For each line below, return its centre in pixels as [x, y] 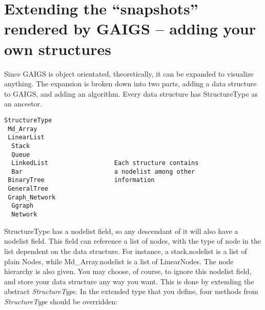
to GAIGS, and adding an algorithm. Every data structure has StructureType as [131, 93]
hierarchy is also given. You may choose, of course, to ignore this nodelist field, [128, 271]
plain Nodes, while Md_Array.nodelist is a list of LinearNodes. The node [119, 261]
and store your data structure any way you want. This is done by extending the [129, 281]
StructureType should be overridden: [61, 301]
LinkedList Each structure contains [105, 163]
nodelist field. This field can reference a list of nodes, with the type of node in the [132, 241]
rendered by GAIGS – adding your [130, 29]
